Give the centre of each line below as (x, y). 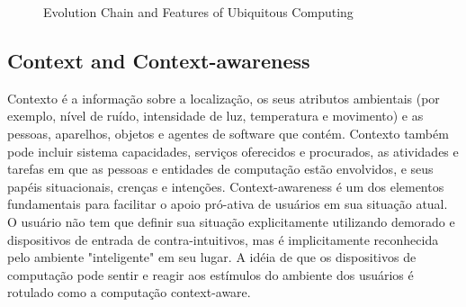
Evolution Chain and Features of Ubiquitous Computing (198, 12)
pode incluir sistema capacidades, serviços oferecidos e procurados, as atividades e (233, 151)
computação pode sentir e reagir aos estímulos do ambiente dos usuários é (211, 274)
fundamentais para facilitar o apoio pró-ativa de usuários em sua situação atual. (228, 204)
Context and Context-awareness (159, 60)
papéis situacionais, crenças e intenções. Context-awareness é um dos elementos (226, 186)
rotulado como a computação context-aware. (129, 292)
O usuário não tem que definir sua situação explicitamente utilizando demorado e (231, 221)
